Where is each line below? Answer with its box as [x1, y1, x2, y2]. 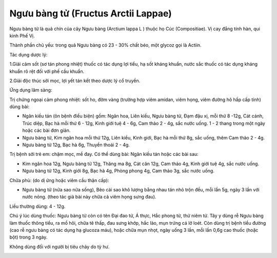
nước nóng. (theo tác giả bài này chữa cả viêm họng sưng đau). [22, 194, 156, 200]
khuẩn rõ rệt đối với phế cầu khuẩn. [9, 68, 85, 74]
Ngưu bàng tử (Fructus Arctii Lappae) [9, 8, 172, 19]
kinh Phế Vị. [9, 32, 35, 38]
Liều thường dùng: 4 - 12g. [9, 203, 66, 209]
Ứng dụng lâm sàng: [9, 87, 52, 93]
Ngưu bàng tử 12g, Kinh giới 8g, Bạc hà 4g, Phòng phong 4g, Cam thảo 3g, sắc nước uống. [22, 168, 215, 174]
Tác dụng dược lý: [9, 51, 48, 57]
